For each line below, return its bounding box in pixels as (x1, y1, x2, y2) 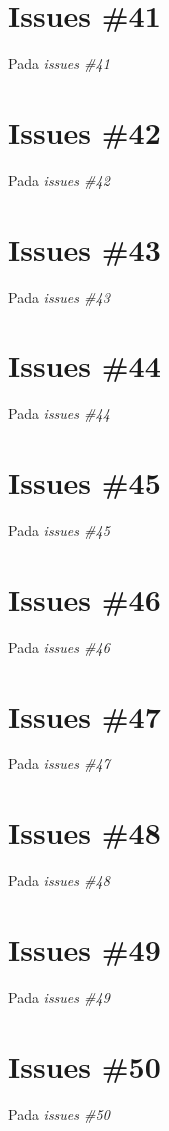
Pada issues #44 (8, 403, 110, 424)
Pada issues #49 (8, 986, 110, 1007)
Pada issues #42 (8, 169, 110, 190)
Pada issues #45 (8, 520, 110, 540)
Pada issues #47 (8, 753, 110, 774)
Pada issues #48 (8, 870, 110, 891)
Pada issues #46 (8, 636, 110, 657)
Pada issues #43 (8, 286, 110, 307)
